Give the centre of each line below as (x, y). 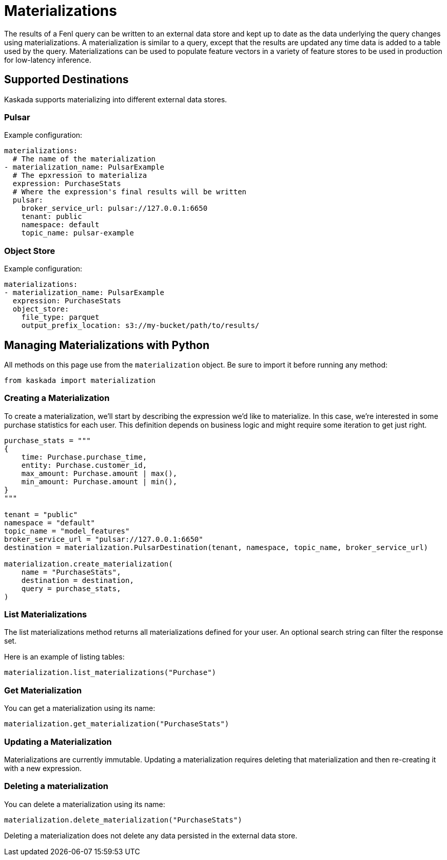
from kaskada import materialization (80, 380)
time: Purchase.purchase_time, (84, 457)
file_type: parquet (60, 317)
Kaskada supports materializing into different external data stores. (116, 99)
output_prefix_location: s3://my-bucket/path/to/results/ (140, 326)
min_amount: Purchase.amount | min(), (99, 481)
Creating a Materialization (57, 398)
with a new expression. (43, 768)
